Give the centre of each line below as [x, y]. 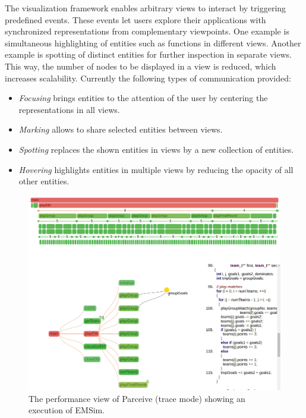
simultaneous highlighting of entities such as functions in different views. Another [153, 43]
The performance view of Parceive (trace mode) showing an [137, 398]
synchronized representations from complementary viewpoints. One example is [147, 31]
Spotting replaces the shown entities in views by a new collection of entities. [156, 149]
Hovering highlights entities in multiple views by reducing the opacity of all [156, 169]
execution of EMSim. [67, 410]
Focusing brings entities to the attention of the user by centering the [143, 98]
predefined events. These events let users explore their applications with [135, 19]
